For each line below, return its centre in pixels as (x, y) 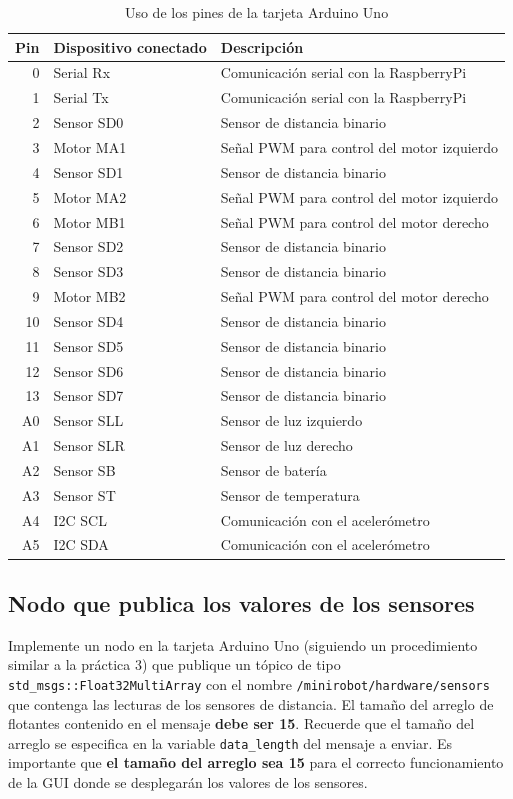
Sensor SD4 (88, 320)
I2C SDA (81, 544)
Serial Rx (82, 72)
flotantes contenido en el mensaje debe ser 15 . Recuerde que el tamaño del (241, 723)
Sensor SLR (89, 445)
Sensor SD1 (88, 171)
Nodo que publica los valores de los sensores (241, 602)
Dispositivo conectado (130, 46)
